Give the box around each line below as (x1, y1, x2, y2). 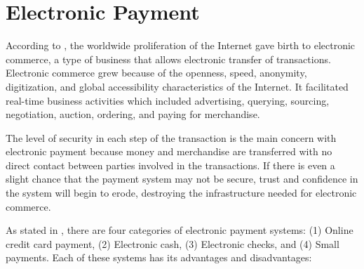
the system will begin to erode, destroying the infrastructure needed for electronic (6, 185, 357, 200)
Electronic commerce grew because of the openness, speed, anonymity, (6, 65, 307, 80)
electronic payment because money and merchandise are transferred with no (6, 144, 332, 159)
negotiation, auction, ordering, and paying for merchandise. (6, 107, 260, 122)
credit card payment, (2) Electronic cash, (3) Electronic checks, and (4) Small (6, 236, 339, 251)
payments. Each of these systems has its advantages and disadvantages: (6, 250, 312, 265)
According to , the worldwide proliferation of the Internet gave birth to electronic (6, 38, 356, 53)
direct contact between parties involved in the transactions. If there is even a (6, 157, 335, 172)
